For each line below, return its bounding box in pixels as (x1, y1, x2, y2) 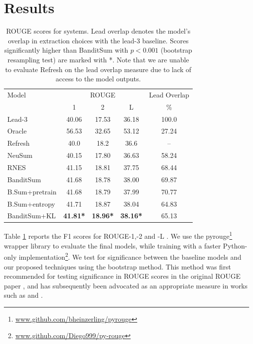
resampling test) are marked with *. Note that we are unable (7, 54, 189, 64)
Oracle (7, 126, 27, 136)
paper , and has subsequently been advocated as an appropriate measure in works (4, 280, 248, 290)
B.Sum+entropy (7, 198, 55, 209)
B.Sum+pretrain (7, 186, 57, 196)
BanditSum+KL (7, 210, 56, 221)
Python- (223, 240, 247, 250)
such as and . (4, 290, 43, 300)
